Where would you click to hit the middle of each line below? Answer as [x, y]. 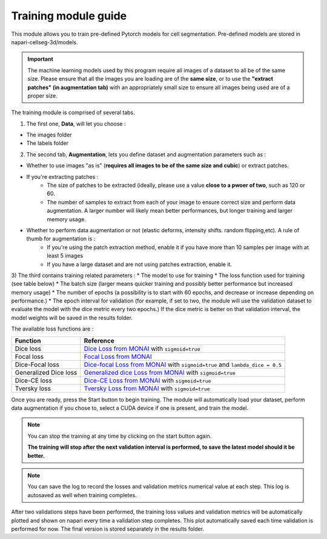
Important [41, 59]
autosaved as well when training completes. [82, 495]
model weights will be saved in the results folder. [72, 318]
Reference [99, 341]
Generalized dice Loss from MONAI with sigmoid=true [160, 372]
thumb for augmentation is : [61, 239]
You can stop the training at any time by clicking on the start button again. [120, 436]
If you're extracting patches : [62, 176]
